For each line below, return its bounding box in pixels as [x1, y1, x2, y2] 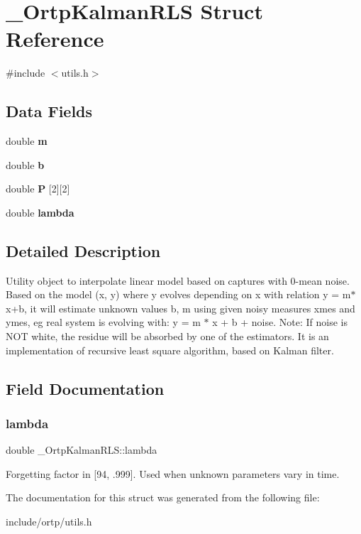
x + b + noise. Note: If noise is [212, 315, 348, 329]
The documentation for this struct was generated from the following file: [6, 490, 320, 505]
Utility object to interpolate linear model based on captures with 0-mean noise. [6, 273, 350, 288]
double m [6, 133, 48, 148]
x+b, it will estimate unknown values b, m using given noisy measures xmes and [6, 300, 355, 315]
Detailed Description [6, 239, 161, 261]
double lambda [6, 205, 74, 219]
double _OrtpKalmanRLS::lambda [6, 442, 157, 457]
